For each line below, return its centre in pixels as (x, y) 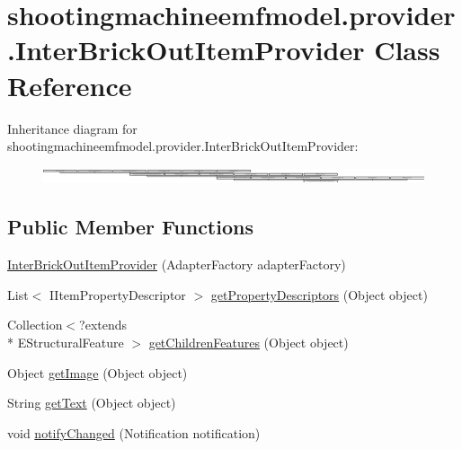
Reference (70, 85)
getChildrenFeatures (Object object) (249, 343)
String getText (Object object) (92, 403)
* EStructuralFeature (66, 343)
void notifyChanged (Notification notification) (134, 432)
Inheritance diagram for (72, 128)
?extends (103, 325)
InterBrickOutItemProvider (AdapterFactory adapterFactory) (177, 264)
